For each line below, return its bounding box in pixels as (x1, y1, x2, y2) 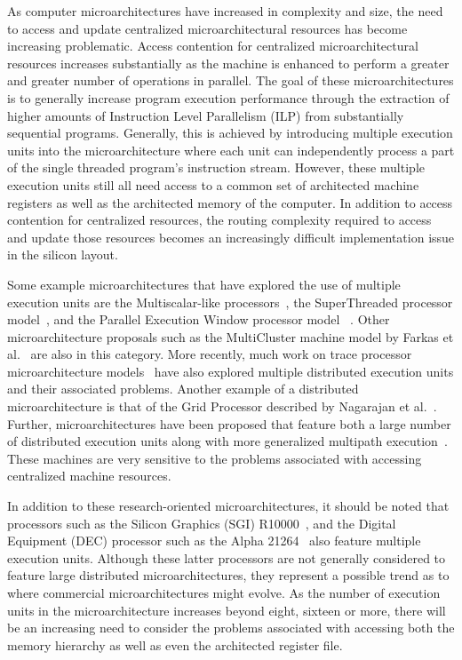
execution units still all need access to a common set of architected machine (7, 175, 419, 194)
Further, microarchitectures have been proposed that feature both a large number (7, 414, 451, 433)
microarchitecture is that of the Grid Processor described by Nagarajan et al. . (7, 397, 437, 416)
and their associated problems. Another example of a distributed (7, 379, 359, 398)
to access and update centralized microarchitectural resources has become (7, 19, 408, 37)
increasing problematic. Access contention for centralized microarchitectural (7, 36, 418, 55)
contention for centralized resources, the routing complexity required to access (7, 211, 432, 229)
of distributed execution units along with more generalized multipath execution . (7, 432, 448, 450)
